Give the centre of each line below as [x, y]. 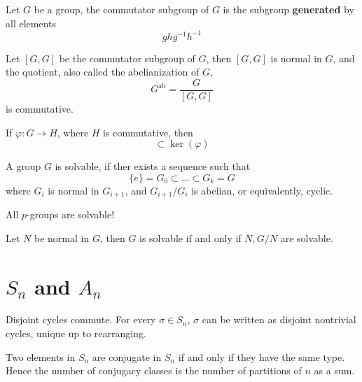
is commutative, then [148, 132]
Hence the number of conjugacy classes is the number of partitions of [154, 370]
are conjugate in [127, 356]
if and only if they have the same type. [262, 356]
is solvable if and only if [190, 238]
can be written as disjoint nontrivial [279, 319]
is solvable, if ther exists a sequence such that [153, 166]
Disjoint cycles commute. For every [81, 319]
